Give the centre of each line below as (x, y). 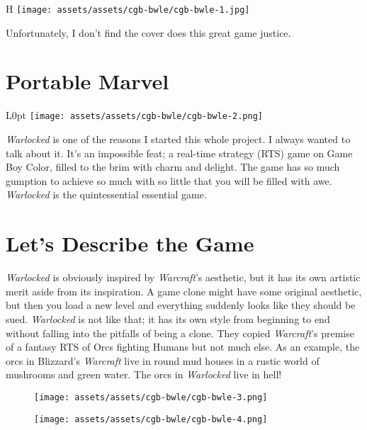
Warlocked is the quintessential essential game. (106, 194)
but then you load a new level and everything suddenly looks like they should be (181, 305)
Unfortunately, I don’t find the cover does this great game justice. (148, 32)
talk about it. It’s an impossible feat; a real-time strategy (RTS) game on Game (179, 153)
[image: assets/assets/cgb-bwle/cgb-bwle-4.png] (151, 419)
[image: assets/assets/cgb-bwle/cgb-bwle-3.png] (151, 397)
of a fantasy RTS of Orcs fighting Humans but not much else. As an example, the (183, 347)
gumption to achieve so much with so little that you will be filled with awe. (169, 180)
